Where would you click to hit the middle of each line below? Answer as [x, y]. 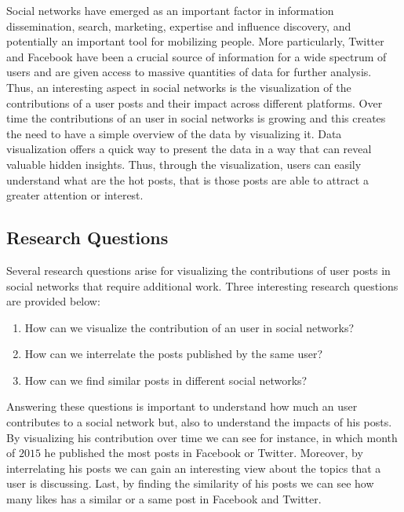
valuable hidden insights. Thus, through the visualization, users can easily [184, 164]
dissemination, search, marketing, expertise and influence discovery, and [179, 26]
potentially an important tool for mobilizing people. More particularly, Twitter [195, 41]
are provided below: [53, 301]
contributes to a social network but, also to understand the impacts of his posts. [199, 422]
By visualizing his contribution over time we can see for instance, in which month [202, 437]
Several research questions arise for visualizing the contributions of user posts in [198, 270]
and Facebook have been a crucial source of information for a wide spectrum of [197, 56]
